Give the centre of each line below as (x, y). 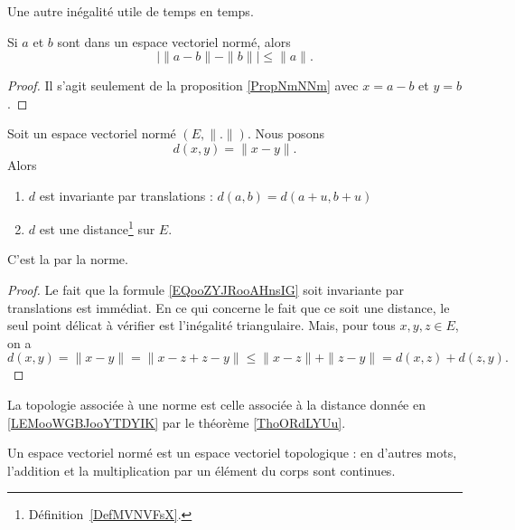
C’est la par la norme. (68, 259)
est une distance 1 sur (97, 227)
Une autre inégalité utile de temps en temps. (131, 11)
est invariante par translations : (126, 195)
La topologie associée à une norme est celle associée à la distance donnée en (216, 404)
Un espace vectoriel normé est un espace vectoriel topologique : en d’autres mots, (232, 453)
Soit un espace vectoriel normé (92, 133)
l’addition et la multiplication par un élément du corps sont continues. (201, 470)
